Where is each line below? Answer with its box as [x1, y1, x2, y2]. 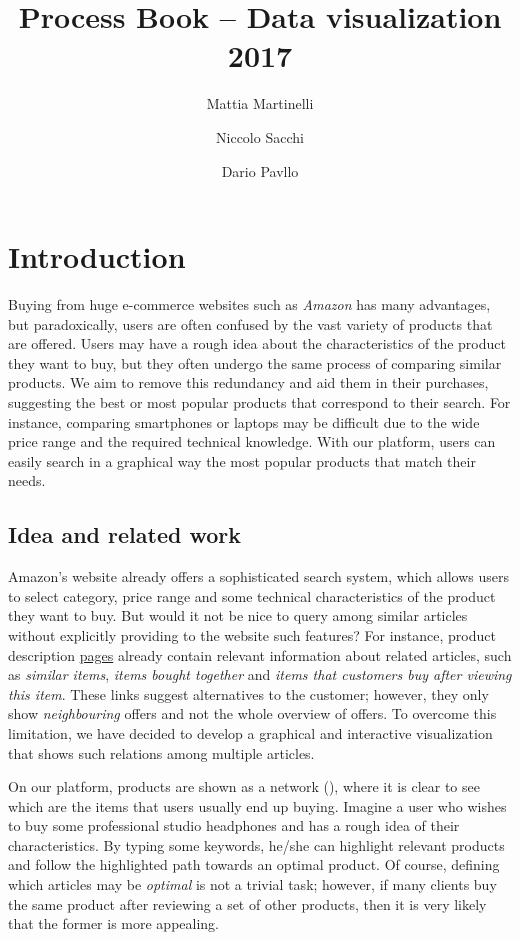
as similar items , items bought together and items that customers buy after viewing [8, 664, 512, 685]
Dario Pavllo [221, 160, 299, 181]
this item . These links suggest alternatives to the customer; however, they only [8, 683, 489, 704]
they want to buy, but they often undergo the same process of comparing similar [8, 352, 502, 373]
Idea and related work [8, 519, 241, 550]
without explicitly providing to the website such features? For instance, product [8, 624, 496, 645]
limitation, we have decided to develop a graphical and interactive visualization [8, 722, 493, 743]
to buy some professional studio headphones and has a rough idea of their [8, 815, 460, 836]
